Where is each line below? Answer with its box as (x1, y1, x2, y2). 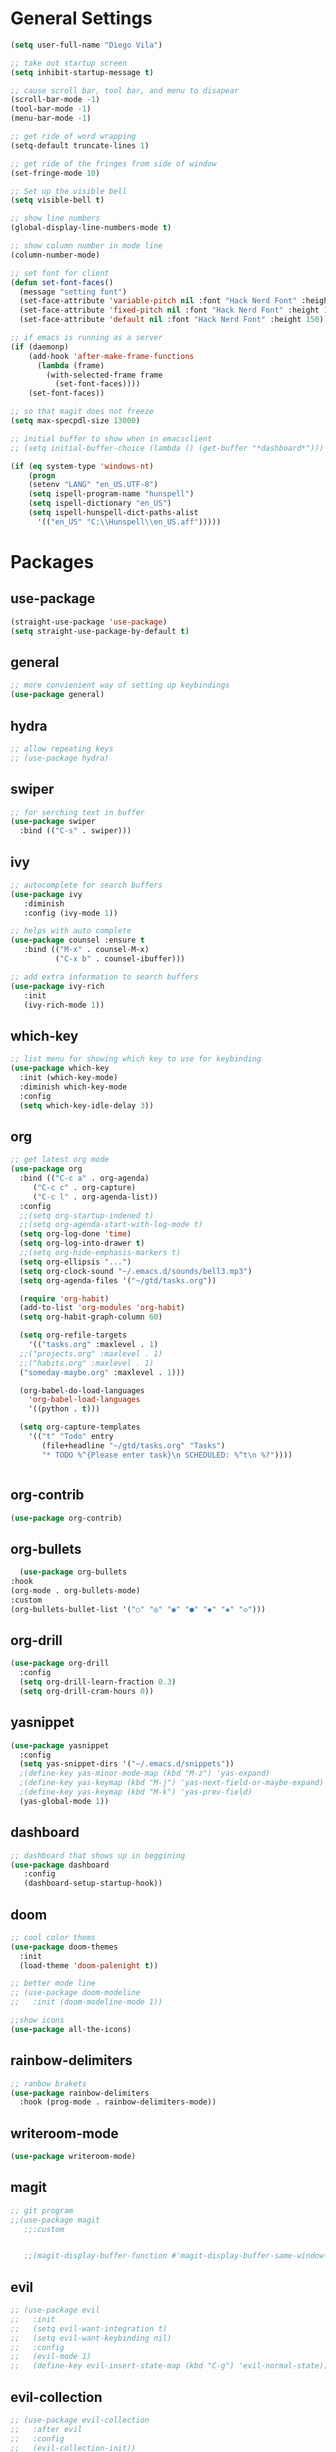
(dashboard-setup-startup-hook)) (23, 1878, 163, 1889)
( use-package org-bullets (19, 1567, 128, 1577)
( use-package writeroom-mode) (10, 2152, 137, 2162)
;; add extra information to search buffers (10, 972, 199, 982)
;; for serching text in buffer (10, 807, 145, 817)
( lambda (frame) (36, 360, 105, 371)
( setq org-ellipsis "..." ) (19, 1257, 132, 1267)
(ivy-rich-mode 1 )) (23, 1000, 105, 1010)
